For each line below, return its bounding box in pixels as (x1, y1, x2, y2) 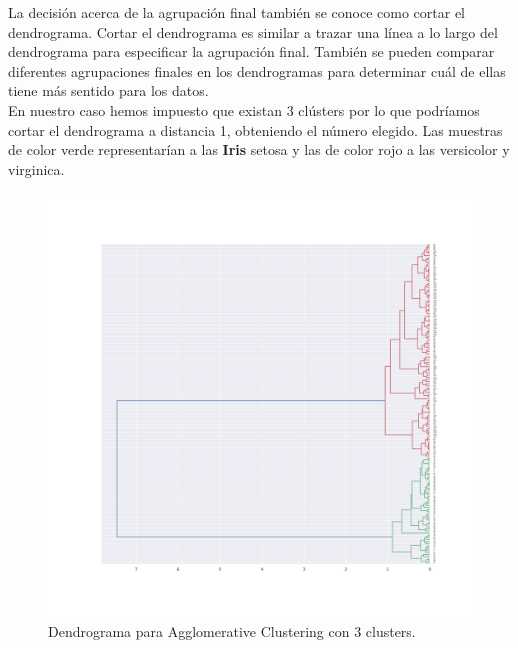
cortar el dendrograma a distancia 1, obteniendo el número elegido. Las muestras (8, 119, 503, 140)
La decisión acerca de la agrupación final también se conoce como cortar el (8, 2, 466, 22)
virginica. (8, 158, 65, 179)
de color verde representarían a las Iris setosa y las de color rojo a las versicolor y (8, 139, 510, 160)
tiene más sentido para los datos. (8, 80, 209, 101)
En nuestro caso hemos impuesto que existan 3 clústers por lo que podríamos (8, 99, 480, 120)
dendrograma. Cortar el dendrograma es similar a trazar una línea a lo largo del (8, 21, 498, 42)
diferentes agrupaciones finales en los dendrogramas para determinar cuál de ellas (8, 60, 506, 81)
